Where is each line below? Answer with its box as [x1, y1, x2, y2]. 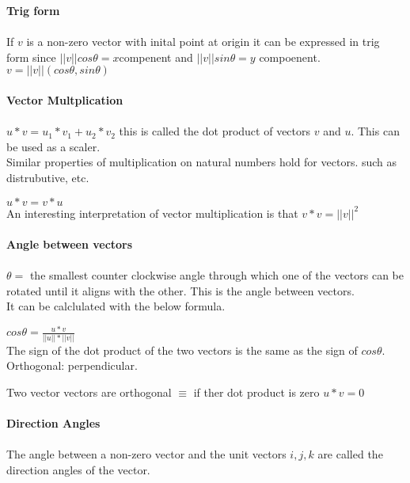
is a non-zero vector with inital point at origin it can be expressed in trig [26, 33, 380, 50]
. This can [351, 123, 400, 139]
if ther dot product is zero [193, 383, 320, 400]
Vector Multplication [6, 91, 123, 108]
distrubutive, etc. [6, 169, 89, 185]
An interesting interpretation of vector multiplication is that [6, 204, 298, 221]
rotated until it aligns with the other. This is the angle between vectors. [6, 282, 355, 299]
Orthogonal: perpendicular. [6, 357, 138, 374]
